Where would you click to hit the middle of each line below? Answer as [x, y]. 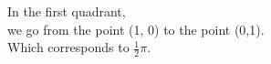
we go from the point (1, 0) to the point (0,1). [136, 29]
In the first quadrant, [67, 11]
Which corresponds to [68, 47]
